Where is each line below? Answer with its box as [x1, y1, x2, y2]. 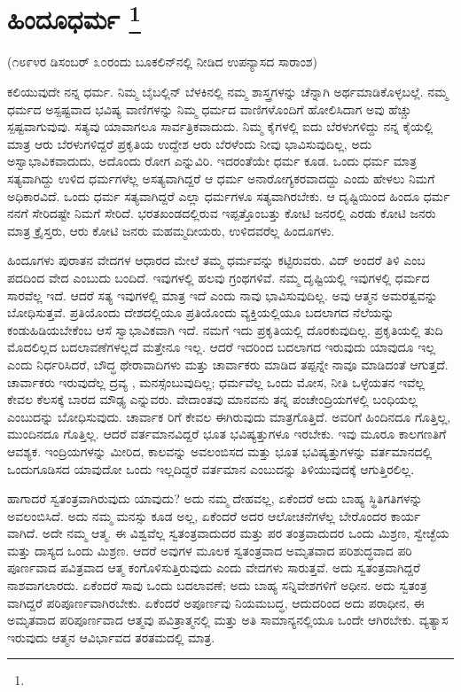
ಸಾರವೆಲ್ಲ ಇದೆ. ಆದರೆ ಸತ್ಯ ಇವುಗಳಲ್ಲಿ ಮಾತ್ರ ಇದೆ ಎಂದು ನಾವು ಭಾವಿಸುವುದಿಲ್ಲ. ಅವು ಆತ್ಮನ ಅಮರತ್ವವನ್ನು [7, 285, 438, 304]
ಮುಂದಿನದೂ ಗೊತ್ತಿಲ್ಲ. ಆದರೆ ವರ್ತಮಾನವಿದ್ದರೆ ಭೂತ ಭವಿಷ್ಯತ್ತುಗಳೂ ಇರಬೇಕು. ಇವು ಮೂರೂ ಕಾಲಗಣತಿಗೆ [7, 424, 447, 443]
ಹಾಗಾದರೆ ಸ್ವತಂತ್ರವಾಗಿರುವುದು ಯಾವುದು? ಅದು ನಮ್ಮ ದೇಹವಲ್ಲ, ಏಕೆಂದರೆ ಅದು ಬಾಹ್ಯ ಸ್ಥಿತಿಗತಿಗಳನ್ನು [7, 489, 423, 508]
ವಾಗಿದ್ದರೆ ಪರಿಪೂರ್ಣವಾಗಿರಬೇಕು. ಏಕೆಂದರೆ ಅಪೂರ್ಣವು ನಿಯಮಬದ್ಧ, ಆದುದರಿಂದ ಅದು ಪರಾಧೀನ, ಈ [7, 593, 425, 611]
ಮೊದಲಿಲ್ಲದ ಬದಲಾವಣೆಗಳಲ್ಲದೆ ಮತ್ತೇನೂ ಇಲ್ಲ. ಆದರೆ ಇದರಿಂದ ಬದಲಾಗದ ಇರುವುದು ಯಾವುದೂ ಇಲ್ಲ [7, 338, 436, 356]
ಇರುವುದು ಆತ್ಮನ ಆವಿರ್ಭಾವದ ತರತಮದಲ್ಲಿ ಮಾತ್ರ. [7, 627, 215, 646]
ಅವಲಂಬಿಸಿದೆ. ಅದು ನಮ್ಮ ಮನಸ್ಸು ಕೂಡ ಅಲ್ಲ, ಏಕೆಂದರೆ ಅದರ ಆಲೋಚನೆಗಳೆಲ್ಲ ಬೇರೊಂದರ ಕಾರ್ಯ [7, 506, 421, 525]
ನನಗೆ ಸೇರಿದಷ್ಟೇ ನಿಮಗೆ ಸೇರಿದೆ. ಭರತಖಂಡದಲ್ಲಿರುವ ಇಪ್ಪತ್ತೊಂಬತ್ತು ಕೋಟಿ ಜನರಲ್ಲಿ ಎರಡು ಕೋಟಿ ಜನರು [7, 204, 436, 222]
